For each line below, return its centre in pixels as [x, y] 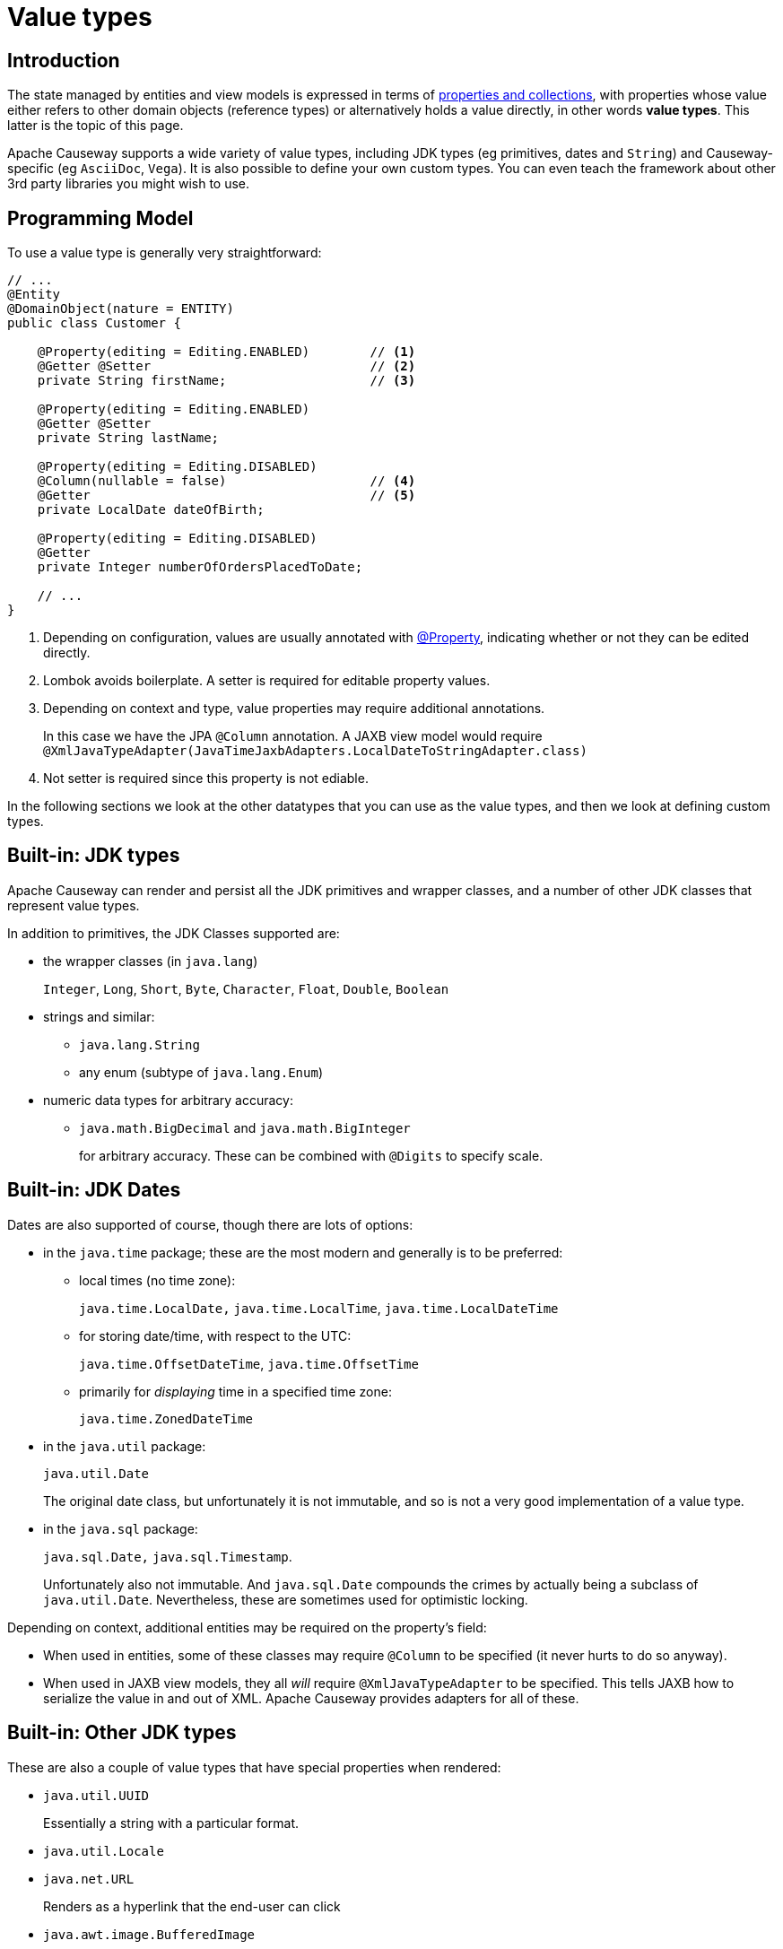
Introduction [64, 60]
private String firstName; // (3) [226, 381]
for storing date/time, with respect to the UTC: [215, 1336]
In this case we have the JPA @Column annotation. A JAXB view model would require [293, 736]
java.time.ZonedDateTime [166, 1418]
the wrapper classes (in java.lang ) [151, 961]
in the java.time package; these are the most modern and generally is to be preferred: [303, 1252]
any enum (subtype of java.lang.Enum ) [201, 1072]
